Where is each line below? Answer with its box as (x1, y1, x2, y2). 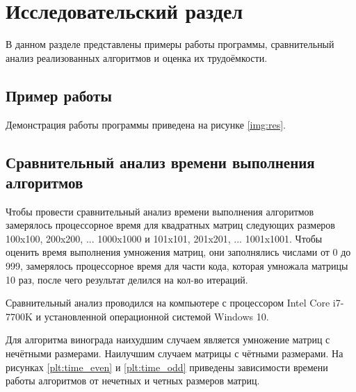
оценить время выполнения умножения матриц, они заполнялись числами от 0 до (6, 245, 351, 259)
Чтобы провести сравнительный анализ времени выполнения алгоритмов (6, 204, 314, 218)
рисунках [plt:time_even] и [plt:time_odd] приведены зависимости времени (6, 359, 328, 374)
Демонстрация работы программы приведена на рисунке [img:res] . (6, 117, 286, 131)
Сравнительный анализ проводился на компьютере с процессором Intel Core (6, 295, 330, 310)
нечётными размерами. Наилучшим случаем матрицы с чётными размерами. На (6, 346, 343, 361)
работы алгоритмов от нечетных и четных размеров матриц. (6, 373, 260, 388)
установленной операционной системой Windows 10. (44, 309, 269, 323)
